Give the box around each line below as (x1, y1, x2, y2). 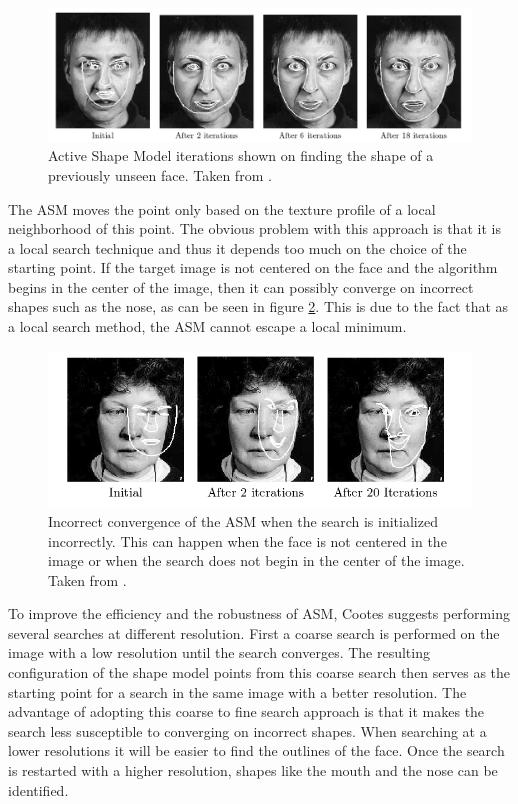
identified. (8, 779, 69, 800)
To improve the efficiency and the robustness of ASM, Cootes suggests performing (8, 603, 510, 624)
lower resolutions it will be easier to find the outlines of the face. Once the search (8, 740, 505, 761)
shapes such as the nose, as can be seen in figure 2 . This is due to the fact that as (8, 296, 509, 317)
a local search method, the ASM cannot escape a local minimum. (8, 316, 407, 337)
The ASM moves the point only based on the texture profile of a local (8, 198, 436, 219)
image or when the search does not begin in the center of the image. (48, 550, 465, 571)
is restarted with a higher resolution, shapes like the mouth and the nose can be (8, 760, 498, 781)
